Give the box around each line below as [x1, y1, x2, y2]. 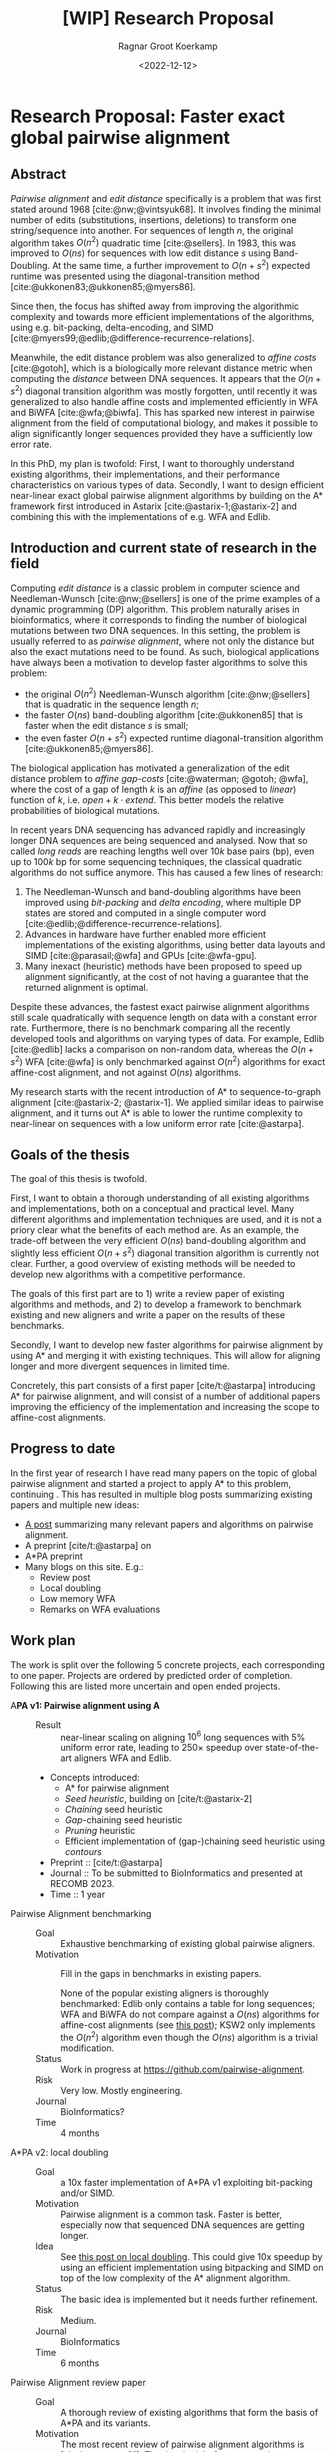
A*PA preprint [24, 1550, 83, 1562]
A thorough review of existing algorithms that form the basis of [60, 2406, 319, 2418]
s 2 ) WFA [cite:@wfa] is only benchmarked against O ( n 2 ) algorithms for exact [10, 1053, 326, 1067]
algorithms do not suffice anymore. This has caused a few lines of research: [10, 866, 324, 878]
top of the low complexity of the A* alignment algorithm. [60, 2272, 291, 2284]
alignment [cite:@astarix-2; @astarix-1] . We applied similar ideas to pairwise [10, 1096, 324, 1108]
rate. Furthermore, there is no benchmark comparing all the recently [10, 1022, 291, 1034]
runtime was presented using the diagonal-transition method [10, 270, 260, 282]
